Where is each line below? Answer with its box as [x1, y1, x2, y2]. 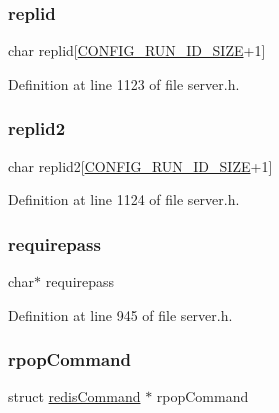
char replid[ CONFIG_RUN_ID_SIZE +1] [8, 40, 266, 61]
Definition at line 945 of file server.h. [8, 304, 233, 325]
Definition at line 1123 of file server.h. [8, 73, 240, 94]
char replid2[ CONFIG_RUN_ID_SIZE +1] [8, 155, 273, 176]
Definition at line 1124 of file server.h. [8, 189, 240, 210]
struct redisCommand [8, 386, 141, 407]
